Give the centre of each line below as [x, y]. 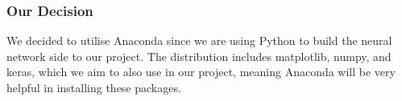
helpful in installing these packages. [94, 87]
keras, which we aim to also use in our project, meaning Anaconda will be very [201, 72]
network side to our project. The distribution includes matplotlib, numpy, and [199, 56]
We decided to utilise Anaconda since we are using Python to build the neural [199, 40]
